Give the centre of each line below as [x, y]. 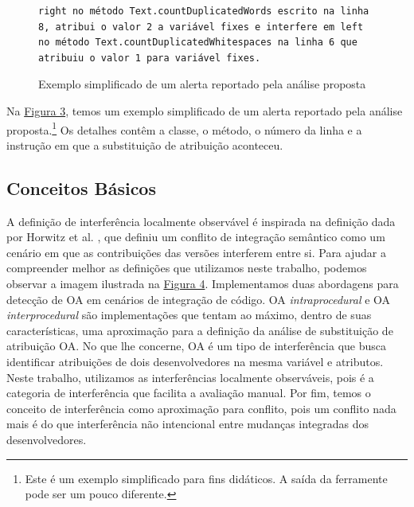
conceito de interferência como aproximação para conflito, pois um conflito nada [201, 408]
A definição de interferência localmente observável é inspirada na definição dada [201, 221]
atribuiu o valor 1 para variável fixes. [150, 58]
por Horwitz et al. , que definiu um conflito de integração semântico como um [196, 237]
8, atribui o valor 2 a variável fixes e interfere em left [201, 27]
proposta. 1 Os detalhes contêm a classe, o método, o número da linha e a [184, 128]
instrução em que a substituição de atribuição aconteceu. [145, 144]
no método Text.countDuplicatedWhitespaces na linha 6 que [198, 43]
